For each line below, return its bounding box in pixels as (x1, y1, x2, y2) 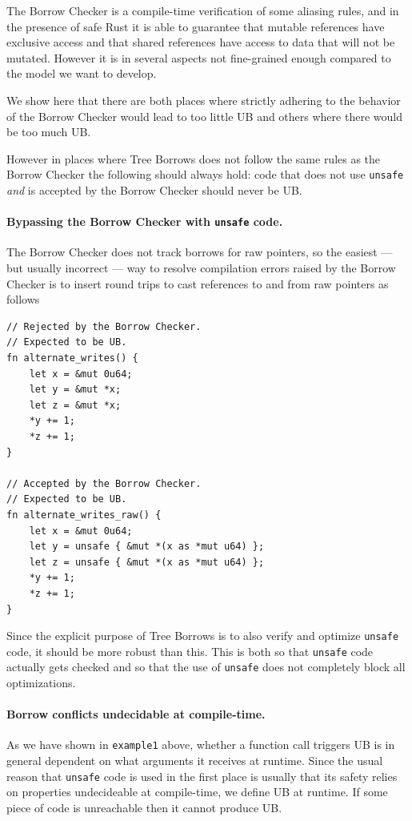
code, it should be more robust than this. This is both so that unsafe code (6, 642, 374, 659)
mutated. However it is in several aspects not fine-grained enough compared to (6, 49, 391, 66)
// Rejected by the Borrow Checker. (6, 320, 202, 332)
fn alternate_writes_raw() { (6, 509, 162, 521)
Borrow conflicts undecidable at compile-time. (6, 706, 266, 722)
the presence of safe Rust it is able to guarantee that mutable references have (6, 18, 385, 34)
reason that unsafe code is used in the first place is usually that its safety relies (6, 767, 398, 784)
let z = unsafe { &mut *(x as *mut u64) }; (29, 556, 265, 568)
